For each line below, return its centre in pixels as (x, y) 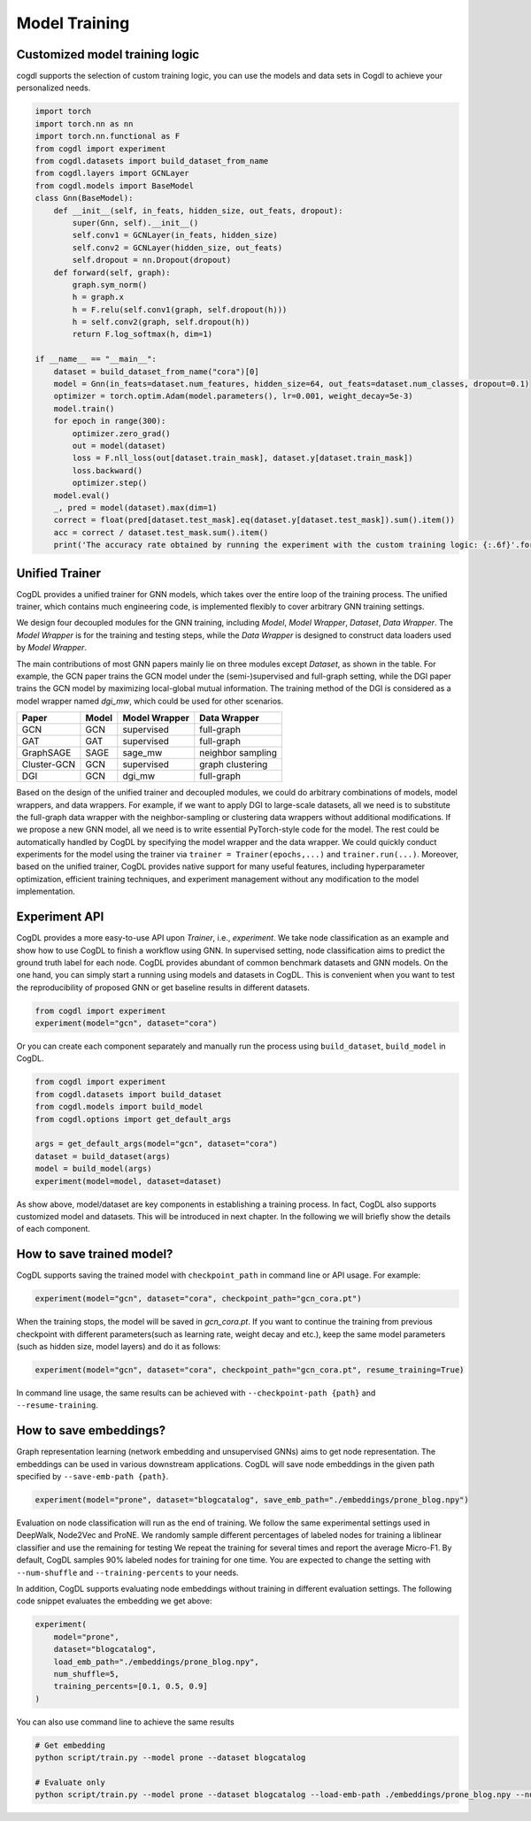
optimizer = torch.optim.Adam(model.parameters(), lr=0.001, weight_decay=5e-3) (233, 396)
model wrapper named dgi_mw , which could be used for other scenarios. (150, 701)
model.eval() (82, 495)
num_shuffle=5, (86, 1674)
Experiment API (60, 917)
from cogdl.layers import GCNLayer (112, 173)
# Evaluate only (70, 1782)
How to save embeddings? (91, 1430)
